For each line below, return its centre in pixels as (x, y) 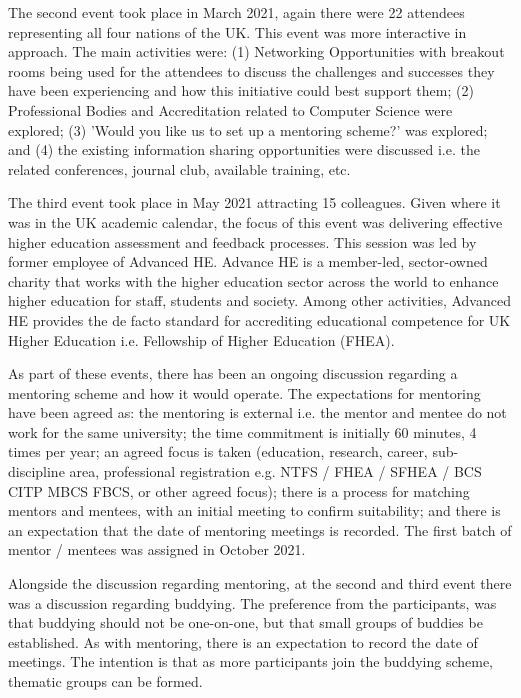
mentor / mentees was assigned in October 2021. (157, 549)
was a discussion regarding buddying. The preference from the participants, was (252, 602)
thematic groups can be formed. (105, 681)
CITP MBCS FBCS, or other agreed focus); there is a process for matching (239, 490)
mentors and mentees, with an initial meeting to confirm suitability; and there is (254, 510)
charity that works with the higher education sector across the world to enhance (253, 280)
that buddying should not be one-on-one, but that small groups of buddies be (245, 622)
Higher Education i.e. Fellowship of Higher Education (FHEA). (201, 339)
